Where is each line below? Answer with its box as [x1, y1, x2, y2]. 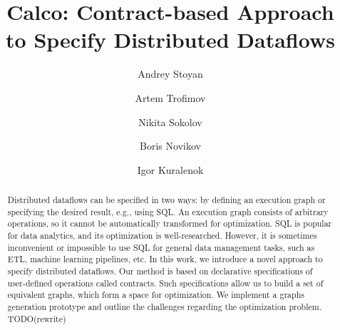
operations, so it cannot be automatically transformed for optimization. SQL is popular [7, 217, 332, 230]
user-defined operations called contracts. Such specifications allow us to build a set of [7, 277, 324, 289]
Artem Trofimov [135, 90, 206, 105]
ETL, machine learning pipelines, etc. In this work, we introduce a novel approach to [7, 253, 323, 265]
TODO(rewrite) [7, 312, 66, 324]
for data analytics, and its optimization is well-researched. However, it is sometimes [7, 230, 317, 242]
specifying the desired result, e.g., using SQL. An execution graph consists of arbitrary [7, 205, 329, 217]
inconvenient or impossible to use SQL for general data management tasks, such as [7, 241, 315, 253]
